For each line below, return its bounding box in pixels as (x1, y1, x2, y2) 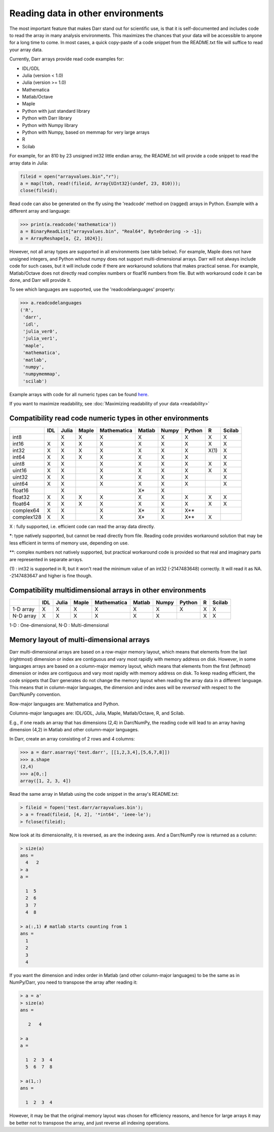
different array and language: (9, 208, 71, 214)
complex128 (12, 513, 42, 521)
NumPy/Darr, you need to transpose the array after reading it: (9, 979, 138, 985)
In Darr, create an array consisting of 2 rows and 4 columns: (9, 736, 135, 742)
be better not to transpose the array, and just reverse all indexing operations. (9, 1120, 170, 1126)
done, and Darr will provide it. (9, 277, 71, 283)
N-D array (12, 612, 37, 620)
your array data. (9, 46, 43, 53)
